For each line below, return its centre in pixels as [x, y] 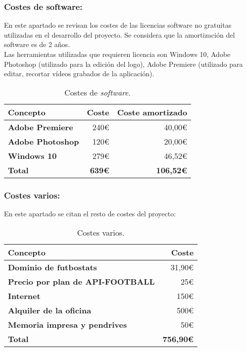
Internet [24, 296]
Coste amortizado [152, 112]
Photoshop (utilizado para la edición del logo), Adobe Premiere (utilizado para [123, 64]
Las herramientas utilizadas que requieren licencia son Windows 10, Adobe [117, 54]
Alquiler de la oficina [50, 310]
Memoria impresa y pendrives [68, 324]
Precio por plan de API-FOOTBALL [81, 281]
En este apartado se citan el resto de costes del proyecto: [90, 213]
